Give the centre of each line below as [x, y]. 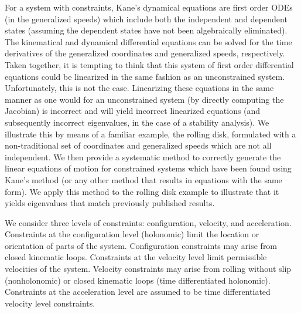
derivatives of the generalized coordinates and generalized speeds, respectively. [145, 53]
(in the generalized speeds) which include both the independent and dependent [146, 18]
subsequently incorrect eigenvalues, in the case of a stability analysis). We [137, 122]
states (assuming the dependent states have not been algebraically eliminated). [146, 30]
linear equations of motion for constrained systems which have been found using [148, 168]
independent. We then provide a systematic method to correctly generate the [143, 156]
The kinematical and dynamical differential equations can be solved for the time [148, 41]
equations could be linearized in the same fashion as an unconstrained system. [145, 76]
